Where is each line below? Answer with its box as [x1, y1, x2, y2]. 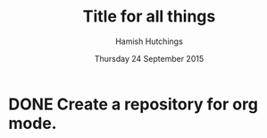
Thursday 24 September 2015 [94, 53, 204, 64]
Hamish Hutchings [114, 36, 184, 47]
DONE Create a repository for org [8, 94, 258, 114]
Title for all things [82, 6, 216, 27]
